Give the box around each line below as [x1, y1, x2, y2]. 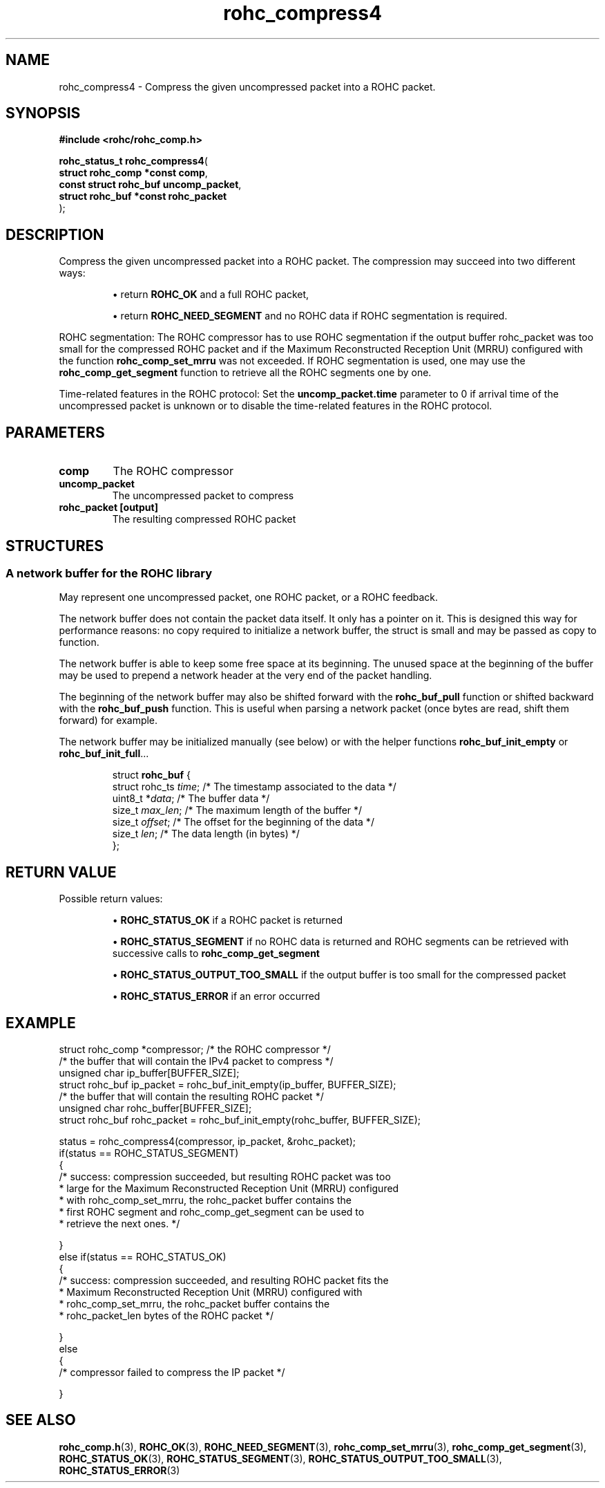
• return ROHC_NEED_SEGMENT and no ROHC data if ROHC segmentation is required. [112, 310, 508, 322]
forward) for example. [59, 714, 158, 727]
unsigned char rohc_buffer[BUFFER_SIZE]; [59, 1102, 252, 1115]
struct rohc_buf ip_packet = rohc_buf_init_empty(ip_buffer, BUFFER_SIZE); [59, 1079, 396, 1091]
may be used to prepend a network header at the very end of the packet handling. [59, 669, 432, 682]
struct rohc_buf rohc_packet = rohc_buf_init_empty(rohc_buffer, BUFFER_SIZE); [59, 1114, 421, 1126]
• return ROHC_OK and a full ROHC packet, [112, 288, 309, 301]
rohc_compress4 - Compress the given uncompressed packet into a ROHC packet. [59, 80, 436, 93]
